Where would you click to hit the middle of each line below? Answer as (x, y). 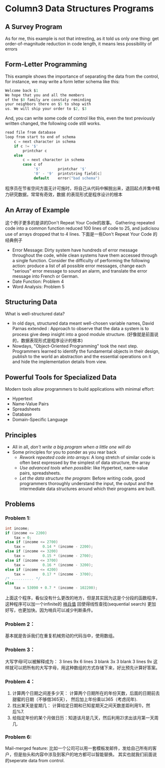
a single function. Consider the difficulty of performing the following (81, 260)
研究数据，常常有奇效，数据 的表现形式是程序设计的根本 (66, 194)
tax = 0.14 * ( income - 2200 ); (54, 547)
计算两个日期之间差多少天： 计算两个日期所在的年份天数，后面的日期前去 (86, 693)
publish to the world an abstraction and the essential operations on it (82, 357)
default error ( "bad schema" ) (67, 178)
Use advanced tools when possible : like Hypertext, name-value (84, 468)
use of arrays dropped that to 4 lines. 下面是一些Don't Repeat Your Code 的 (81, 234)
